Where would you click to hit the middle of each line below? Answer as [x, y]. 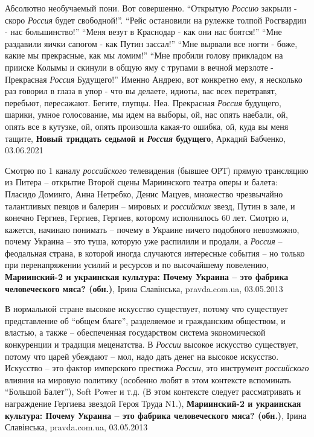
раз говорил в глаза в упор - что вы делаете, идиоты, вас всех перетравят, [141, 91]
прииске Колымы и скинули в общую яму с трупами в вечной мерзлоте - [139, 67]
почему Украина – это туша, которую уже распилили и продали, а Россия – [144, 241]
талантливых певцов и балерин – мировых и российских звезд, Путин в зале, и [150, 206]
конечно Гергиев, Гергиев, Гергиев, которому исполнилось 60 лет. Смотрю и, [147, 218]
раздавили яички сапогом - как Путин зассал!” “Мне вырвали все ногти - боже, [151, 43]
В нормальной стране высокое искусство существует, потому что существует [146, 309]
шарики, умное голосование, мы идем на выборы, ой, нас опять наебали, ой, [146, 114]
